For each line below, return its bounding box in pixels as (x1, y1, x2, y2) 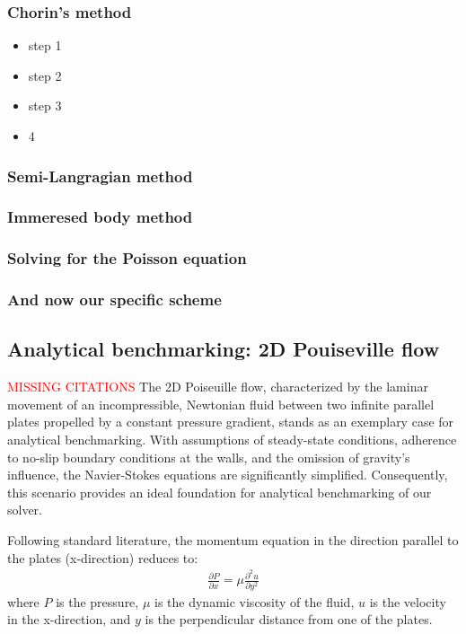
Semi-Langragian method (7, 164, 193, 187)
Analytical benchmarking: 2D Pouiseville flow (7, 335, 440, 363)
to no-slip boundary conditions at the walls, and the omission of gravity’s (7, 447, 410, 466)
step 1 (28, 36, 62, 55)
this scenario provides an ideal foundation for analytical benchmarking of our (7, 482, 432, 501)
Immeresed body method (7, 206, 193, 228)
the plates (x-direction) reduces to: (7, 548, 198, 567)
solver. (7, 500, 43, 519)
